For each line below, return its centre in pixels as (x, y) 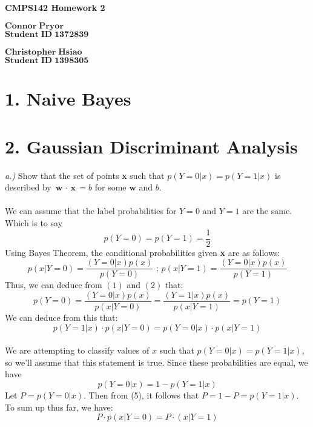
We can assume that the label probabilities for (91, 211)
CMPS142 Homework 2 (55, 7)
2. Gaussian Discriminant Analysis (151, 146)
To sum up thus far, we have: (59, 407)
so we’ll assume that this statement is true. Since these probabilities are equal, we (156, 362)
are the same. (267, 211)
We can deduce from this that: (61, 318)
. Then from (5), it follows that (141, 395)
